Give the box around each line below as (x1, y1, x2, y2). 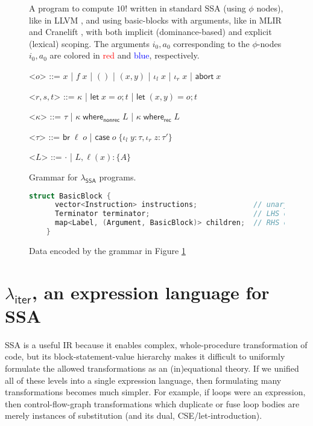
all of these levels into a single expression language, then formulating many (5, 374, 282, 386)
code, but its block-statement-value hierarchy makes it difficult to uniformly (5, 350, 285, 363)
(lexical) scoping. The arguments (29, 37, 150, 49)
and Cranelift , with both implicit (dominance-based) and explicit (29, 25, 272, 38)
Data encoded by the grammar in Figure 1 (29, 244, 186, 256)
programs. (99, 170, 136, 183)
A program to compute (29, 2, 114, 14)
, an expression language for (32, 279, 270, 304)
